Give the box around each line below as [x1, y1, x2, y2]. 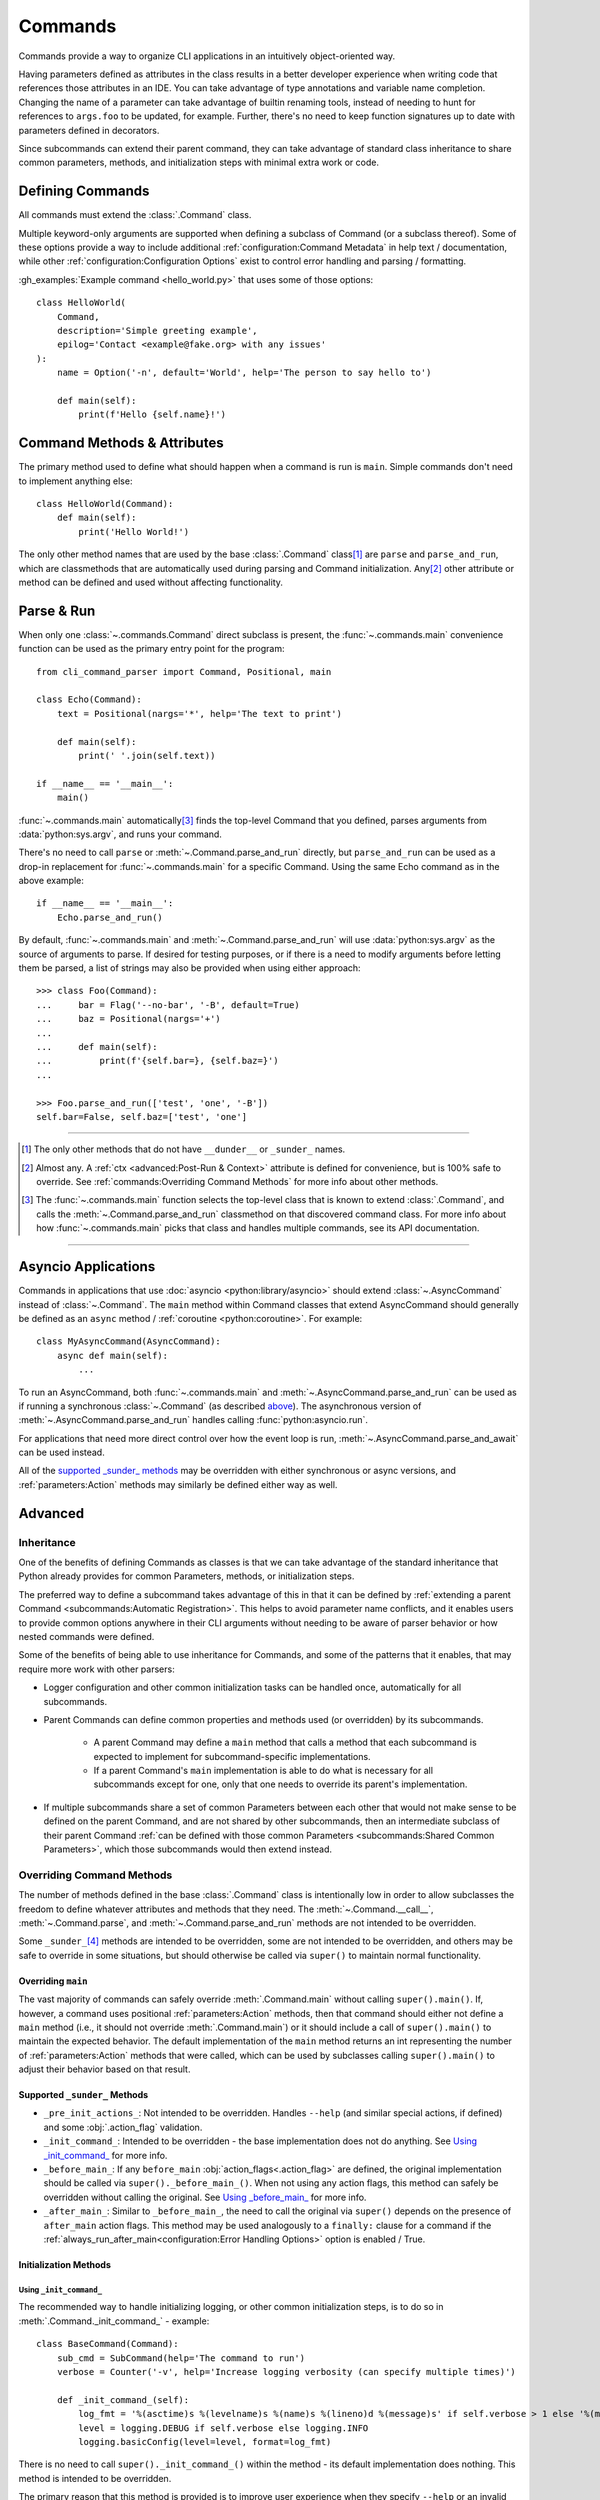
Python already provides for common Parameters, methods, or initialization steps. [18, 1570, 355, 1582]
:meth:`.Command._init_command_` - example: [18, 2315, 210, 2327]
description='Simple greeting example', [56, 325, 259, 336]
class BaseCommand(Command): [36, 2338, 179, 2350]
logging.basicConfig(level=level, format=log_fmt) [78, 2436, 332, 2447]
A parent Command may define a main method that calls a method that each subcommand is [93, 1736, 477, 1749]
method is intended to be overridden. [18, 2472, 172, 2484]
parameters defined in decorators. [18, 124, 160, 136]
